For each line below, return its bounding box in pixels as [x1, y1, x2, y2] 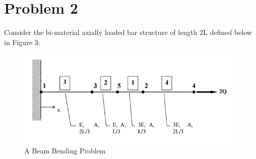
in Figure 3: [4, 36, 40, 47]
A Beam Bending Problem [24, 145, 106, 155]
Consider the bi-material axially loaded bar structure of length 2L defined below [4, 27, 252, 37]
